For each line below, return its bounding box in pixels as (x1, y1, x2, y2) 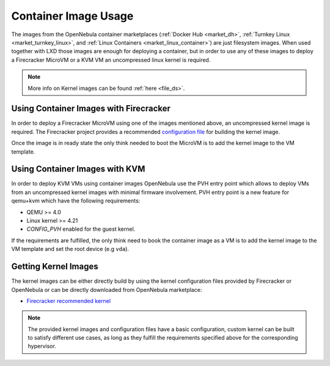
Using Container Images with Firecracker (11, 103, 171, 114)
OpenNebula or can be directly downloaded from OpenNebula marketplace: (11, 286, 202, 293)
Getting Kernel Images (11, 261, 98, 272)
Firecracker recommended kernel (26, 297, 111, 304)
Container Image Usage (11, 9, 134, 23)
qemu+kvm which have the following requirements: (11, 197, 141, 204)
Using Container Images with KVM (11, 164, 145, 174)
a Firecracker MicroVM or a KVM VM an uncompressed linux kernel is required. (11, 56, 211, 64)
